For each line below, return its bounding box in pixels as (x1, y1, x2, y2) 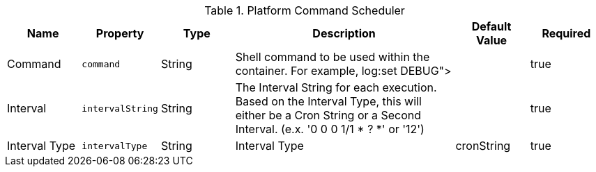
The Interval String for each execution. (235, 80, 437, 94)
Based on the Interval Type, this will (235, 94, 422, 108)
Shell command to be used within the (235, 50, 430, 64)
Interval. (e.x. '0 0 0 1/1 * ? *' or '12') (235, 122, 425, 136)
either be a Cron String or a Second (235, 108, 422, 122)
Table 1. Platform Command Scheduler (204, 3, 405, 17)
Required (542, 26, 591, 40)
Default (471, 19, 512, 33)
